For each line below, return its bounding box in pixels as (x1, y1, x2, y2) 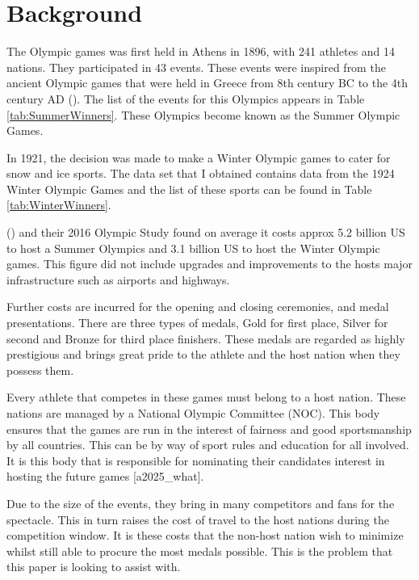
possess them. (6, 361, 74, 378)
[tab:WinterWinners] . (6, 196, 111, 213)
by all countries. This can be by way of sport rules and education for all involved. (6, 436, 409, 453)
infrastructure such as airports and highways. (6, 271, 230, 288)
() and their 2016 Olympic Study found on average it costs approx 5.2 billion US (6, 224, 405, 241)
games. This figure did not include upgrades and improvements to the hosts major (6, 255, 413, 272)
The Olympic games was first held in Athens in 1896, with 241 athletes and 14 (6, 43, 396, 60)
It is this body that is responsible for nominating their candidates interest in (6, 452, 385, 469)
